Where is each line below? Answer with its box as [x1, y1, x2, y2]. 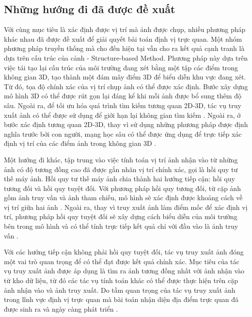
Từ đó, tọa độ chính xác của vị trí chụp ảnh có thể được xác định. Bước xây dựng [4, 81, 248, 91]
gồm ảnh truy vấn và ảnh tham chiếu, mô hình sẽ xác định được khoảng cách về [4, 192, 243, 203]
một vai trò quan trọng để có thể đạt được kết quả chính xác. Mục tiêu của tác [4, 256, 239, 266]
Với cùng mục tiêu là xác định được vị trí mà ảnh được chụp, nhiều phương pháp [4, 24, 246, 34]
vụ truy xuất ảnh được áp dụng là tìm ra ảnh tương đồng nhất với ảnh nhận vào [4, 266, 245, 276]
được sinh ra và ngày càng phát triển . [4, 303, 118, 314]
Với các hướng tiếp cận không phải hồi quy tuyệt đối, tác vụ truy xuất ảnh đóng [4, 247, 244, 257]
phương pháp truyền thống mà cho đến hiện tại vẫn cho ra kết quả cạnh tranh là [4, 43, 245, 53]
